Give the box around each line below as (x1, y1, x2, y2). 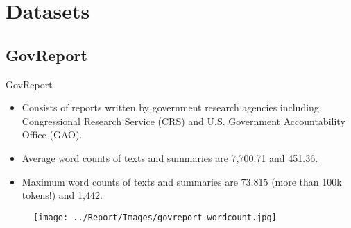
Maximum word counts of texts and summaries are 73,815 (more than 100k (22, 174, 342, 188)
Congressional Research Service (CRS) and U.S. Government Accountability (22, 113, 345, 128)
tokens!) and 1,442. (22, 188, 103, 202)
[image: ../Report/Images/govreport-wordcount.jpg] (33, 212, 277, 222)
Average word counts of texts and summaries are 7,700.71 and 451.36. (22, 150, 318, 165)
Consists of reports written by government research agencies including (22, 100, 319, 115)
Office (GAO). (22, 127, 83, 142)
